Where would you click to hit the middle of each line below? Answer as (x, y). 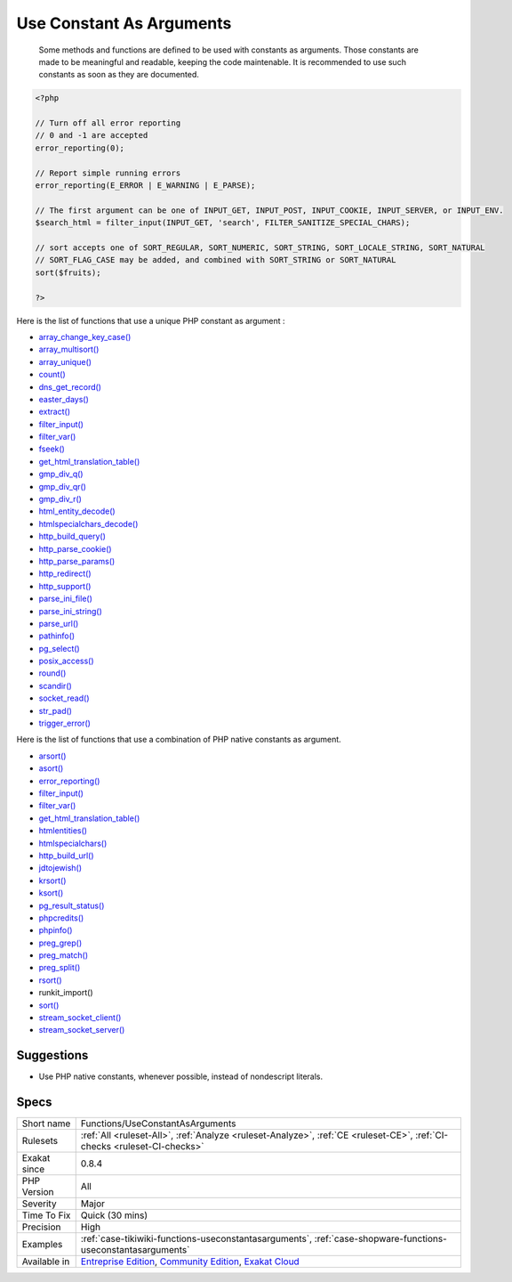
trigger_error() (64, 723)
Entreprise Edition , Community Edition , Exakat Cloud (190, 1262)
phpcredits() (61, 918)
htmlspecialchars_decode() (88, 523)
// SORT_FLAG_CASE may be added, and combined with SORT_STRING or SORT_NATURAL (216, 260)
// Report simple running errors (108, 173)
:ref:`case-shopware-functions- (381, 1239)
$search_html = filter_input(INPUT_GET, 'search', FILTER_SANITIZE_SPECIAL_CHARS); (223, 223)
